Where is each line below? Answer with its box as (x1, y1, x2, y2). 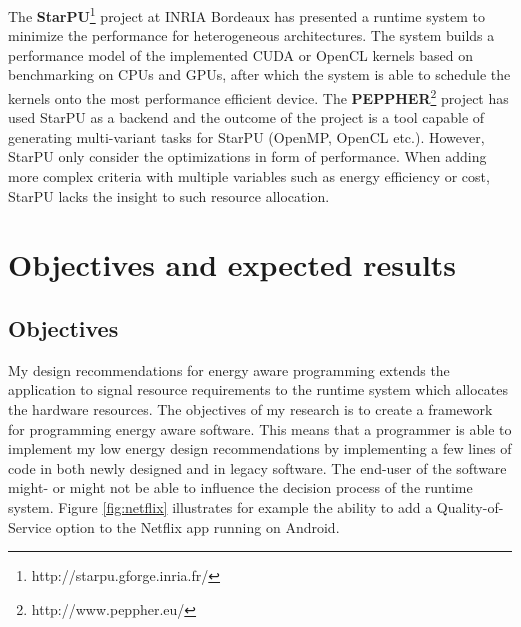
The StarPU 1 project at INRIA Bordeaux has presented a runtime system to (8, 3, 485, 26)
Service (8, 516, 52, 537)
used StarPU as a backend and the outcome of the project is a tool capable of (8, 107, 485, 128)
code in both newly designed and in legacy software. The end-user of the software (8, 457, 507, 478)
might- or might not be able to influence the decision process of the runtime (8, 477, 473, 498)
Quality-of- (436, 496, 504, 517)
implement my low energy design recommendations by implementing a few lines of (8, 438, 512, 459)
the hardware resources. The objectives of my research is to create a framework (8, 399, 493, 420)
